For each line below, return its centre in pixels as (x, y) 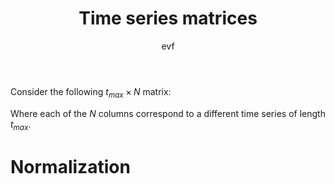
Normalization (70, 166)
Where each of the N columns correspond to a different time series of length (168, 113)
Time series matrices (168, 18)
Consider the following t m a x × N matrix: (91, 92)
